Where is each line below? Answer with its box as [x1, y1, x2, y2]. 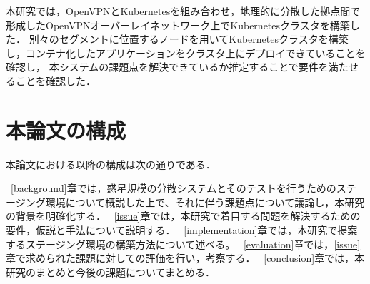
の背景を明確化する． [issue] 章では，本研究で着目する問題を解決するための [6, 208, 361, 223]
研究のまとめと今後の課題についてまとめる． [6, 264, 215, 279]
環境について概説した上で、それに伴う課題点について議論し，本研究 [45, 194, 365, 209]
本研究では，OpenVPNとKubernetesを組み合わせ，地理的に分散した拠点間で [6, 4, 361, 18]
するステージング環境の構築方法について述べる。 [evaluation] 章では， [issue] [6, 236, 361, 251]
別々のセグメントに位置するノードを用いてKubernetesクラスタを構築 [29, 31, 349, 46]
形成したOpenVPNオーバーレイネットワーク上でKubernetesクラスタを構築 [6, 17, 350, 32]
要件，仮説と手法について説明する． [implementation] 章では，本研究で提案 [6, 223, 358, 238]
